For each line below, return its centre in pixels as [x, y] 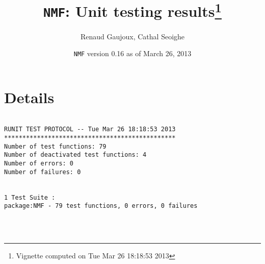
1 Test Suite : [30, 197]
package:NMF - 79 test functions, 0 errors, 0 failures [101, 206]
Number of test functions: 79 [55, 146]
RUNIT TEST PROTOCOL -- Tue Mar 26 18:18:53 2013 [90, 129]
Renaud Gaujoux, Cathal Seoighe [132, 36]
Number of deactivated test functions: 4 [75, 155]
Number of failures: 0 [43, 172]
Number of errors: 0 [39, 164]
